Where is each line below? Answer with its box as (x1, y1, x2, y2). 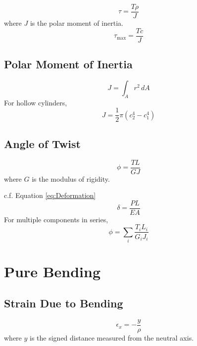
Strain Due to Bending (4, 296, 123, 311)
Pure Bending (4, 261, 101, 282)
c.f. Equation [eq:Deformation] (4, 190, 96, 200)
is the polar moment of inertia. (30, 18, 123, 28)
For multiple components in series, (4, 214, 108, 224)
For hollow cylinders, (4, 97, 67, 107)
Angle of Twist (4, 136, 81, 151)
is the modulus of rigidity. (32, 173, 110, 184)
